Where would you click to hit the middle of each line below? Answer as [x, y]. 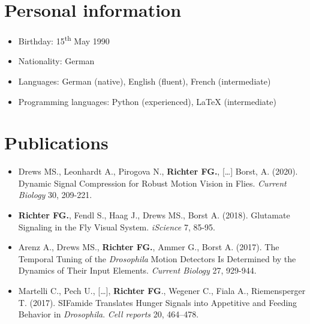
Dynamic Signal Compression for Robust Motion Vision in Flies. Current [152, 183]
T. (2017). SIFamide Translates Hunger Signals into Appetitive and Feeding [158, 302]
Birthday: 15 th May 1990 [64, 40]
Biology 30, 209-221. [55, 195]
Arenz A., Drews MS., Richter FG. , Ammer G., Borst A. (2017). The [149, 247]
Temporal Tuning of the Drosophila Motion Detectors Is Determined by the [157, 258]
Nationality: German [56, 61]
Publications [56, 142]
